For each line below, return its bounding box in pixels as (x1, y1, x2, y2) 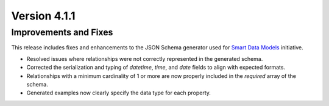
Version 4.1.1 (11, 9, 76, 23)
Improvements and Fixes (11, 27, 113, 38)
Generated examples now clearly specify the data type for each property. (26, 89, 211, 97)
